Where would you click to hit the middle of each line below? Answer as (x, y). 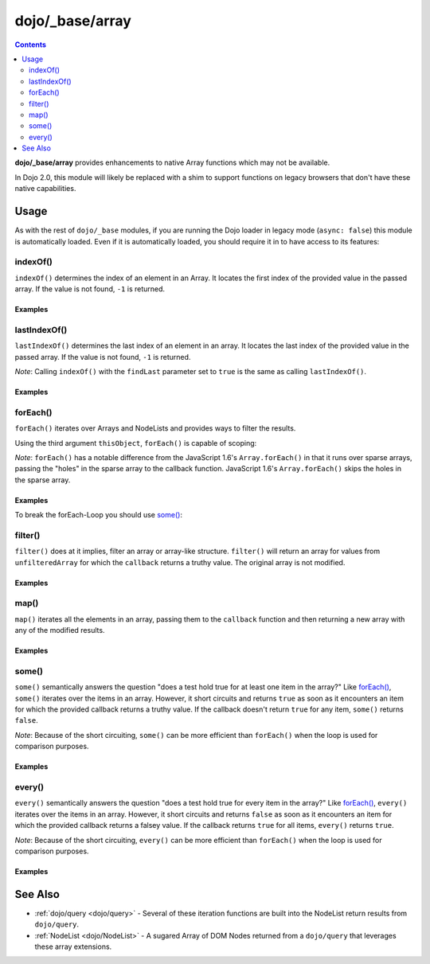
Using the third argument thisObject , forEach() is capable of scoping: (136, 443)
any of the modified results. (60, 630)
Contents (31, 45)
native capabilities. (45, 189)
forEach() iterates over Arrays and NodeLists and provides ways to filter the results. (155, 428)
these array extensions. (73, 946)
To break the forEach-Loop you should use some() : (99, 515)
